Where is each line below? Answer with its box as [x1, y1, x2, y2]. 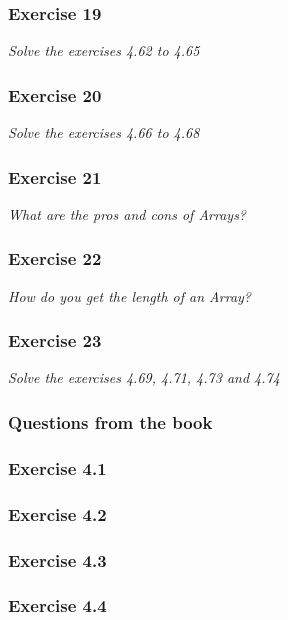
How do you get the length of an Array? [8, 285, 252, 306]
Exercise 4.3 [8, 547, 107, 572]
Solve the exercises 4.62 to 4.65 [8, 40, 200, 61]
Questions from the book [8, 409, 213, 434]
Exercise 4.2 [8, 501, 107, 526]
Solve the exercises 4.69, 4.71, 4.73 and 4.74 [8, 367, 280, 388]
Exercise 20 [8, 82, 102, 107]
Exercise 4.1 [8, 455, 107, 480]
